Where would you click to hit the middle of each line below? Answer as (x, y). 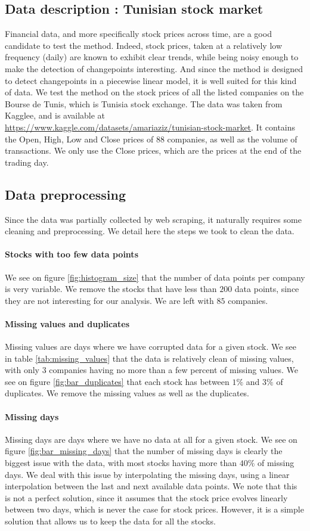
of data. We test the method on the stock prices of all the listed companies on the (154, 92)
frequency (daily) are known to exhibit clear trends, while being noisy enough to (152, 57)
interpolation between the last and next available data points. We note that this (151, 486)
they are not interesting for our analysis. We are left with (109, 300)
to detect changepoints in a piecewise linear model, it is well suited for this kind (151, 80)
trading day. (27, 162)
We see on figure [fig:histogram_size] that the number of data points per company (155, 277)
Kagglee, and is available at (55, 115)
